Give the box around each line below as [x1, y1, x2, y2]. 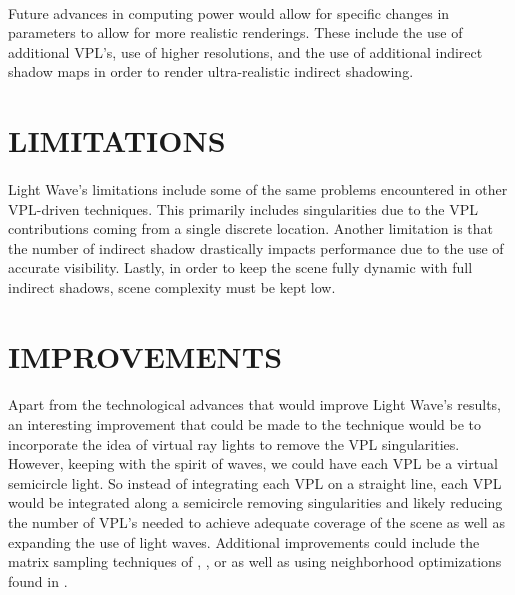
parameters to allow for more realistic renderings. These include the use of [8, 22, 463, 43]
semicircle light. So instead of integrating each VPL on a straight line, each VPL [8, 472, 502, 493]
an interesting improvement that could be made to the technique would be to [8, 414, 482, 435]
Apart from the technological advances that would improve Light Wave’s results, [8, 394, 501, 415]
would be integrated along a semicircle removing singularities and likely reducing [8, 492, 503, 513]
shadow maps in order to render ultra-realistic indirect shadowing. [8, 61, 414, 82]
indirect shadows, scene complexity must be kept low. [8, 276, 336, 297]
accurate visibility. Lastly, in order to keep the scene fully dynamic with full [8, 257, 473, 278]
